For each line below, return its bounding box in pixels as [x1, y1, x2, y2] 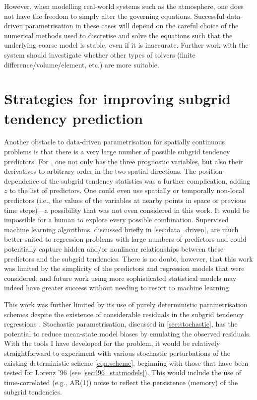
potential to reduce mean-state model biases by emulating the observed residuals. [4, 328, 251, 338]
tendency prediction [4, 108, 143, 128]
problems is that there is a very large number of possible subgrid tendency [4, 146, 230, 157]
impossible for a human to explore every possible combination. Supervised [4, 214, 229, 225]
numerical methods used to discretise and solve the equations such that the [4, 30, 233, 40]
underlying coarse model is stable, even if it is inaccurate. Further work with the [4, 40, 249, 50]
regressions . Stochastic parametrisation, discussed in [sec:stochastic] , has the [4, 319, 238, 329]
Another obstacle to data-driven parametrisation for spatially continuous [4, 136, 225, 147]
